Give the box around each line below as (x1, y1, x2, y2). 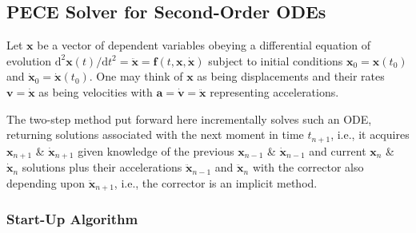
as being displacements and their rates (197, 68, 385, 85)
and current (309, 142, 366, 159)
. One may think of (89, 68, 183, 85)
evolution (6, 52, 52, 69)
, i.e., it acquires (330, 126, 410, 143)
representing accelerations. (210, 83, 339, 100)
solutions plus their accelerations (22, 159, 182, 176)
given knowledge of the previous (78, 142, 234, 159)
